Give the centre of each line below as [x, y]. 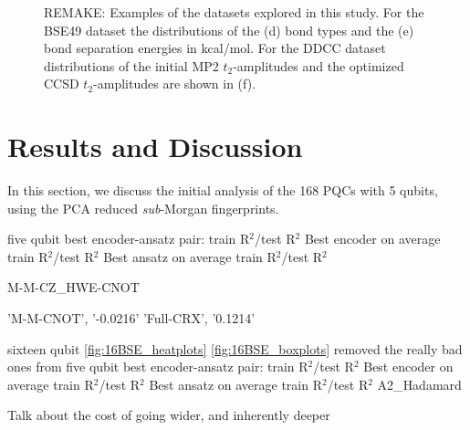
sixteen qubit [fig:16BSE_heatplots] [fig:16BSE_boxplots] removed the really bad [235, 348]
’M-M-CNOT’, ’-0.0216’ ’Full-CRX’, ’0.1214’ [131, 318]
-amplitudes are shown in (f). [175, 84]
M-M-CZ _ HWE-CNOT [73, 287]
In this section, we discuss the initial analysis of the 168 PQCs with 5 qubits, [223, 190]
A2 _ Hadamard [419, 384]
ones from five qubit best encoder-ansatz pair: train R [158, 367]
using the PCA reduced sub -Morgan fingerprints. [143, 208]
